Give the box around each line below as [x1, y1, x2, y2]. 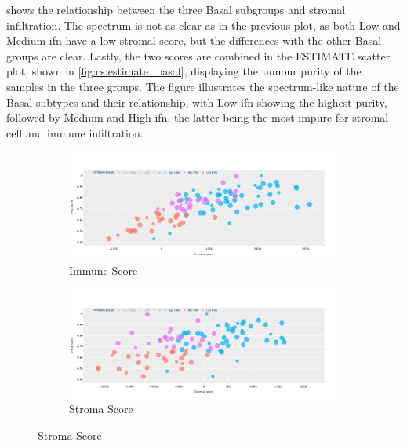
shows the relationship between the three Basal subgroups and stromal [6, 2, 346, 17]
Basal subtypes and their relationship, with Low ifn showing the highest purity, [6, 93, 387, 110]
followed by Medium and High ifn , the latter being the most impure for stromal [6, 109, 389, 126]
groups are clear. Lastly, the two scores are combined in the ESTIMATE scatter [6, 47, 391, 64]
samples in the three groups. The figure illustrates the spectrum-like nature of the [6, 78, 399, 94]
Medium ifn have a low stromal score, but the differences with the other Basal [6, 32, 382, 49]
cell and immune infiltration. [6, 124, 144, 141]
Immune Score [69, 262, 138, 279]
